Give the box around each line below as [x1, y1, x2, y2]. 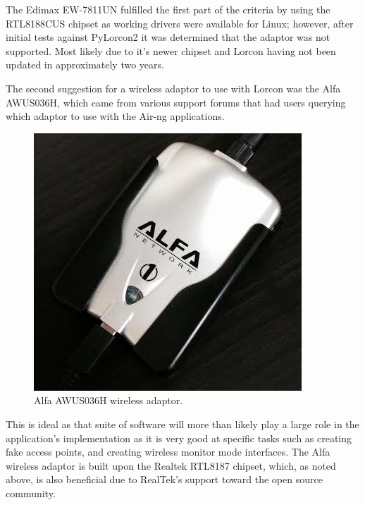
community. [6, 485, 56, 500]
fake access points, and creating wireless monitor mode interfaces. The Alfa [6, 444, 330, 459]
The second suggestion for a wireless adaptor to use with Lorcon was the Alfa [6, 80, 341, 95]
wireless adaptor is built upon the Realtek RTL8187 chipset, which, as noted [6, 458, 336, 473]
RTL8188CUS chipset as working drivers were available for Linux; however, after [6, 16, 354, 30]
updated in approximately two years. [6, 57, 164, 72]
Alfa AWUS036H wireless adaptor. [34, 393, 183, 408]
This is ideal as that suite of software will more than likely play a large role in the [6, 416, 359, 431]
